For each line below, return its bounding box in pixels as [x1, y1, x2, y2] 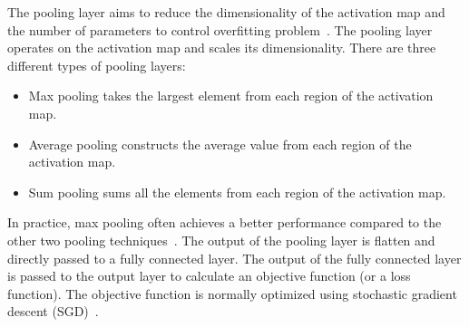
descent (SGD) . [7, 302, 99, 321]
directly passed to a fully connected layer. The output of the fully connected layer [7, 248, 462, 267]
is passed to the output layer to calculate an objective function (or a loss [7, 266, 411, 285]
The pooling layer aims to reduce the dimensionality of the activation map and [7, 3, 445, 21]
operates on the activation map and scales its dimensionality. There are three [7, 38, 436, 57]
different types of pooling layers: [7, 55, 186, 74]
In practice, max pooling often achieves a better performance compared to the [7, 213, 442, 232]
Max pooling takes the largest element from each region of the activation [28, 86, 434, 105]
